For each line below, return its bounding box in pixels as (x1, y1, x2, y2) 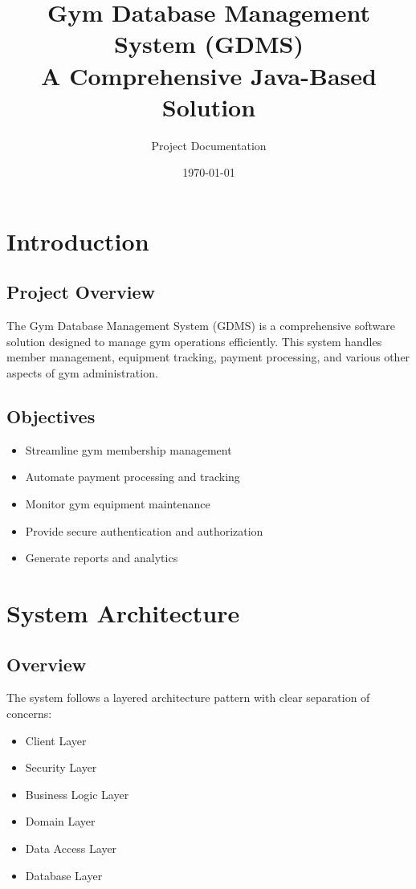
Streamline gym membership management (25, 441, 232, 458)
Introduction (6, 224, 149, 257)
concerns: (6, 704, 52, 721)
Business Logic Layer (25, 785, 129, 802)
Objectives (6, 404, 96, 429)
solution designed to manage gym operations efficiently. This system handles (6, 332, 382, 349)
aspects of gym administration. (6, 365, 158, 381)
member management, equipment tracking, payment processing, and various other (6, 349, 410, 365)
